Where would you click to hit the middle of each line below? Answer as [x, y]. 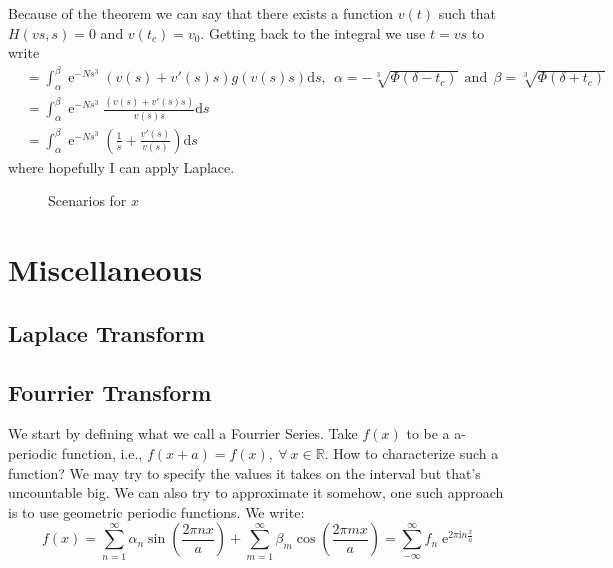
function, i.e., [102, 452]
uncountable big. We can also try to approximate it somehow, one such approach [256, 492]
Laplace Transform [106, 332]
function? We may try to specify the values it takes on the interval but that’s [244, 472]
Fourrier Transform [110, 391]
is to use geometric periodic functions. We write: [156, 511]
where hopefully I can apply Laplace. [121, 166]
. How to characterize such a [411, 452]
